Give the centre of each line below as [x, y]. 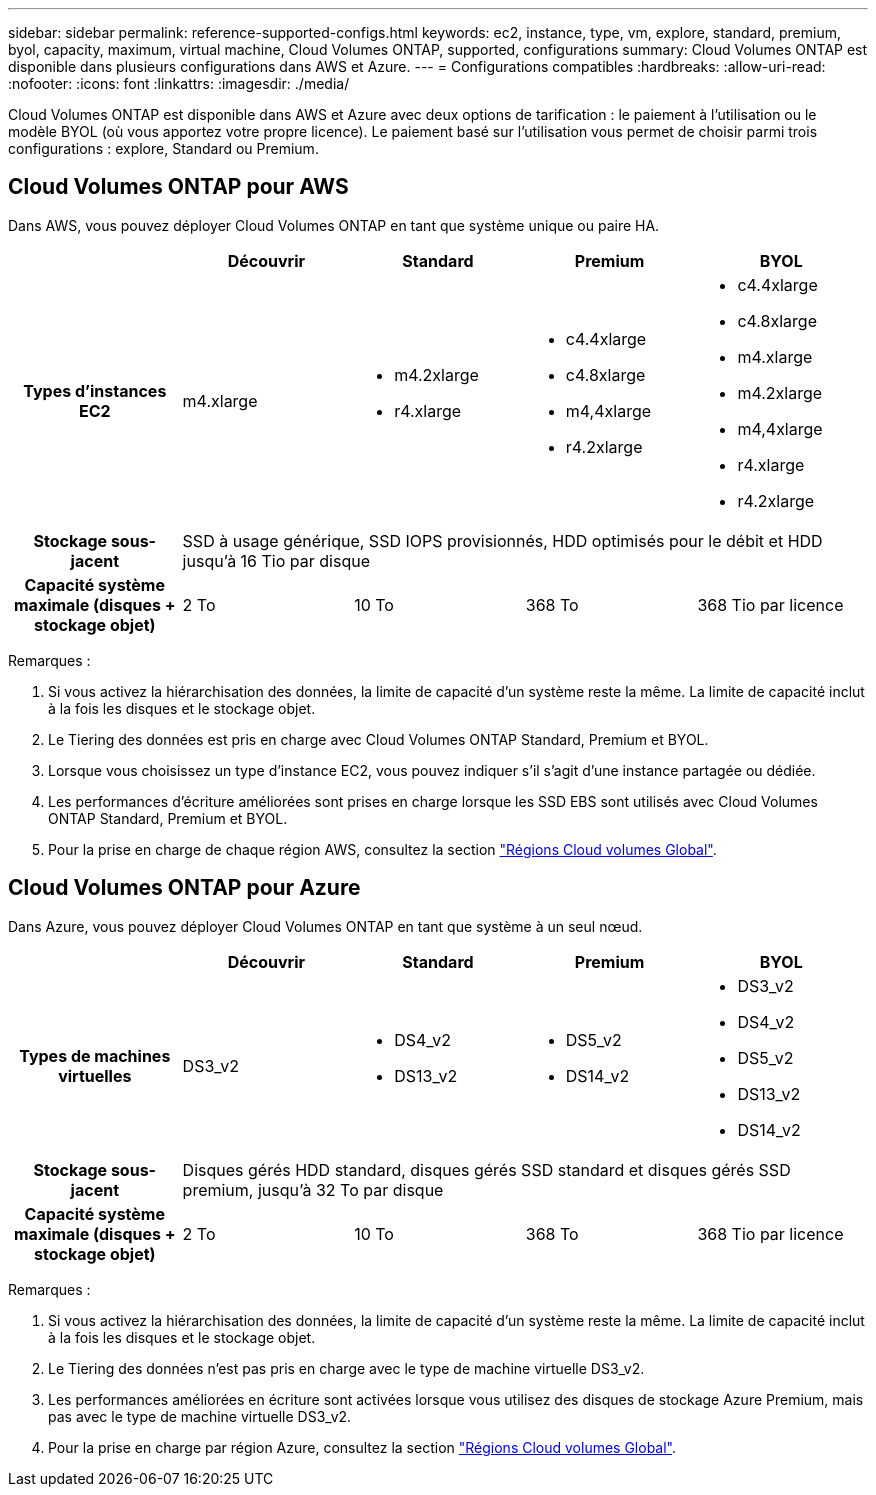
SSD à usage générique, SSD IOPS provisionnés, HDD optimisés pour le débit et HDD [502, 540]
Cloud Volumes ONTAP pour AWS [178, 187]
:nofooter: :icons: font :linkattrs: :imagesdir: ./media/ [179, 83]
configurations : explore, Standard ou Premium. [163, 148]
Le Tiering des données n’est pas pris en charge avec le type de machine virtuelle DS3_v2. [346, 1368]
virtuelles [95, 1075]
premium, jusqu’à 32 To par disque [313, 1189]
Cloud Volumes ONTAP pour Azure [184, 888]
